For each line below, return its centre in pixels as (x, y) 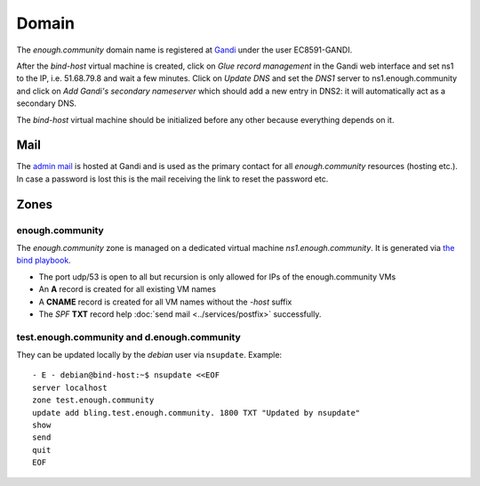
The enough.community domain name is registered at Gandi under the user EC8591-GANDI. (184, 50)
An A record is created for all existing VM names (128, 289)
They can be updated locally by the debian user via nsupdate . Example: (149, 355)
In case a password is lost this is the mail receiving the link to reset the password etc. (172, 179)
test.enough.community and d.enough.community (129, 336)
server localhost (70, 388)
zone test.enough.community (93, 400)
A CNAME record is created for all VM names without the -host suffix (165, 302)
